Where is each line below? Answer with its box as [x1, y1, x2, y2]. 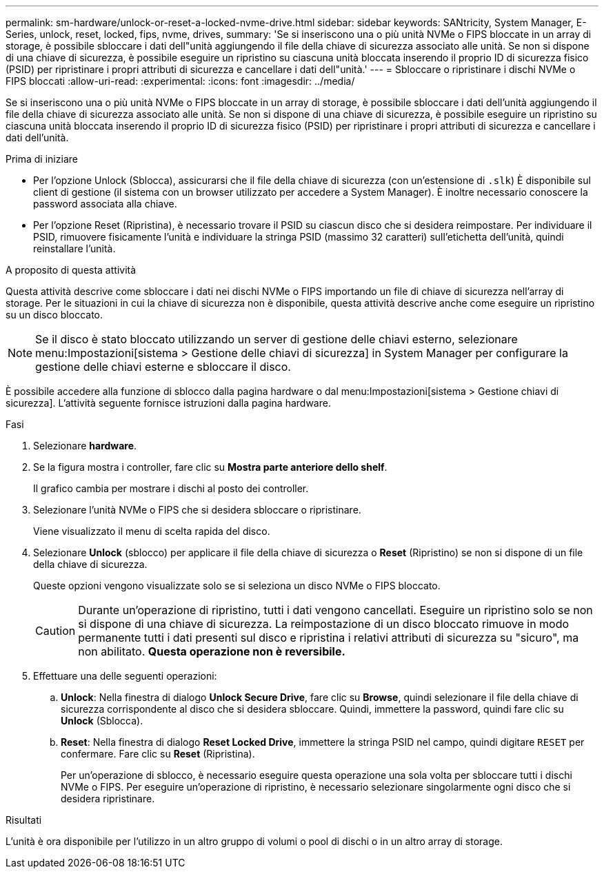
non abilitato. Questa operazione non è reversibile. [78, 644, 345, 658]
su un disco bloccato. [6, 309, 103, 321]
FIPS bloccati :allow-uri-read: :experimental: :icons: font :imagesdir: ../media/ [6, 75, 355, 87]
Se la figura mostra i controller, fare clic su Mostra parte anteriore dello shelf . [33, 461, 387, 473]
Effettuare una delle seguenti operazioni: [33, 670, 217, 682]
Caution [35, 624, 76, 638]
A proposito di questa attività [6, 264, 137, 276]
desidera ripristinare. [61, 793, 155, 804]
